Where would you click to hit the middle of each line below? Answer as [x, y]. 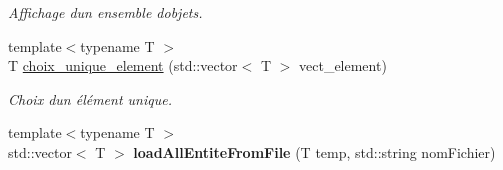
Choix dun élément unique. [90, 98]
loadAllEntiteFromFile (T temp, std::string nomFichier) [314, 151]
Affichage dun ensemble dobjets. [105, 12]
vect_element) [343, 65]
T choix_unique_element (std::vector [123, 65]
